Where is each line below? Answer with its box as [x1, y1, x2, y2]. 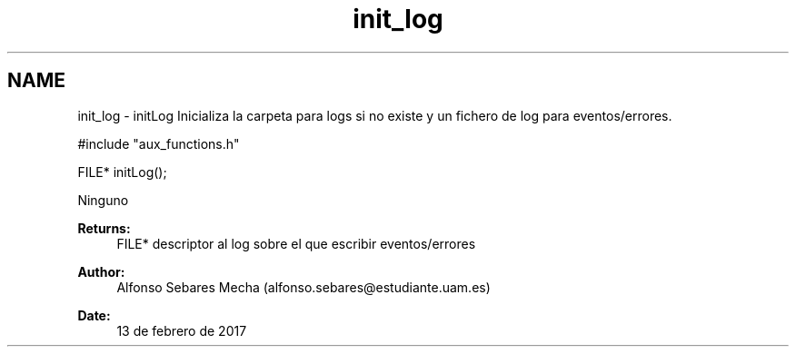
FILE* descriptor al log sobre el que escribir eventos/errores [116, 235, 476, 251]
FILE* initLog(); [77, 163, 167, 180]
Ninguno [77, 192, 129, 208]
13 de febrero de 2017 [116, 322, 247, 339]
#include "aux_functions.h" [77, 135, 240, 152]
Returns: [77, 220, 131, 236]
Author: [77, 263, 125, 280]
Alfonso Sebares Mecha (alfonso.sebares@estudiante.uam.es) [116, 279, 491, 295]
